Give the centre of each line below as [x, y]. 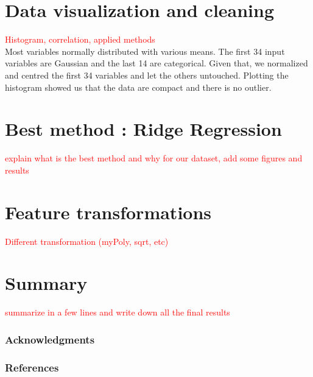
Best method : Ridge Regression [143, 129]
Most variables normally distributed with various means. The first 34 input [145, 51]
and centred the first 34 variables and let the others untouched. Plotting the [147, 75]
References [32, 367]
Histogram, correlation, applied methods [80, 39]
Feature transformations [108, 212]
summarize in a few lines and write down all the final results [118, 312]
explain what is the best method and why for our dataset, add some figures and [154, 158]
